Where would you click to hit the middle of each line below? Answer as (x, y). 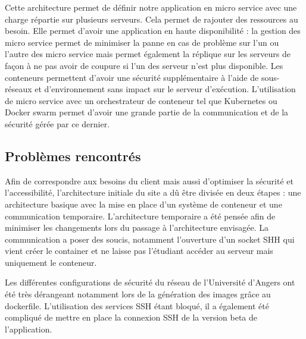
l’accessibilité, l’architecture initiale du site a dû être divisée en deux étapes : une (153, 192)
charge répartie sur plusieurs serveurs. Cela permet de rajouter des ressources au (152, 19)
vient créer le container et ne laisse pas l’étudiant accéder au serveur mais (139, 251)
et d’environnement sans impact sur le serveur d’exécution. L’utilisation (165, 89)
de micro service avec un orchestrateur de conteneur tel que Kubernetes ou (141, 100)
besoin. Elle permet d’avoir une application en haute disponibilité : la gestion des (153, 31)
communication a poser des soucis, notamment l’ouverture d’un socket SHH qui (150, 239)
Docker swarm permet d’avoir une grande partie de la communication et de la (147, 112)
